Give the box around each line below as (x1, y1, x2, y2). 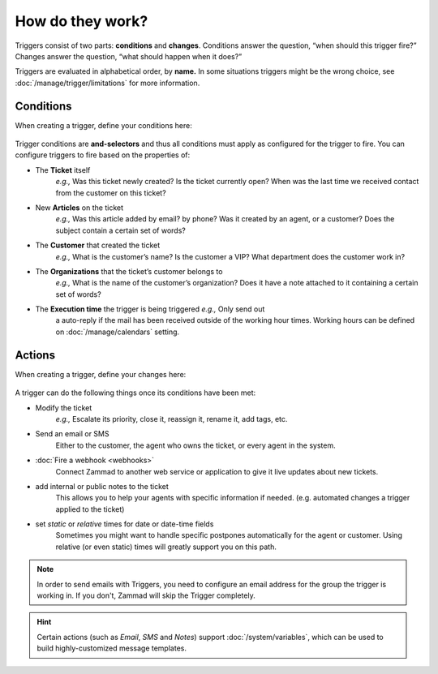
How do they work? (15, 12, 148, 30)
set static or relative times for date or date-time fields (35, 519, 214, 529)
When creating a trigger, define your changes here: (15, 369, 187, 379)
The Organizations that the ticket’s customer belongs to (35, 266, 223, 276)
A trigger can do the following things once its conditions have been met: (15, 388, 256, 397)
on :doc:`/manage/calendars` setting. (55, 327, 180, 337)
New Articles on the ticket (35, 203, 124, 213)
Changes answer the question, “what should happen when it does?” (15, 51, 243, 61)
